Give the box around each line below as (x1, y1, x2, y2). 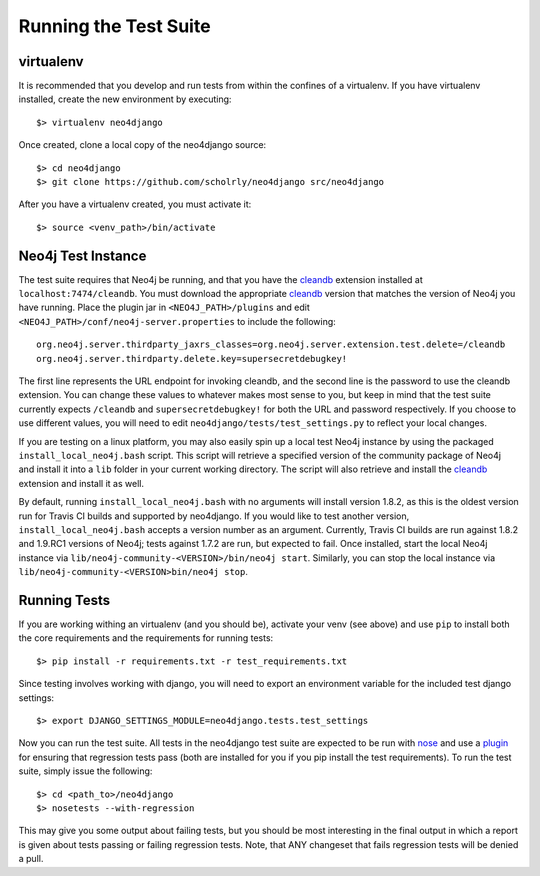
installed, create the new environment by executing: (18, 93, 232, 105)
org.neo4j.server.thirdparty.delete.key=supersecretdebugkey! (36, 353, 348, 364)
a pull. (18, 853, 44, 865)
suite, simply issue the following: (18, 765, 153, 777)
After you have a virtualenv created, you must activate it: (18, 198, 252, 210)
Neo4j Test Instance (18, 247, 147, 264)
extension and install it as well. (18, 477, 145, 489)
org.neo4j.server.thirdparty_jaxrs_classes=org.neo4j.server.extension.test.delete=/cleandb (36, 339, 506, 350)
